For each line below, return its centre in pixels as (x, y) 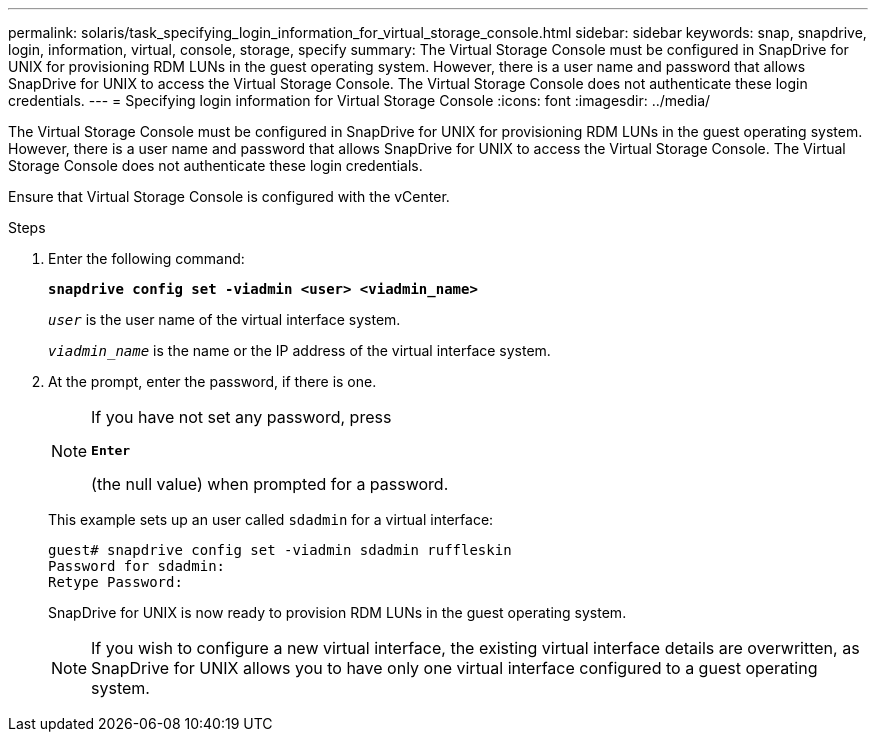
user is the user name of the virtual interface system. (224, 319)
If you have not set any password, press (241, 417)
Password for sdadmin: (137, 566)
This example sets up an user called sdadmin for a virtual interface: (271, 519)
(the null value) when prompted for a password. (270, 484)
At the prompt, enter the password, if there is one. (212, 381)
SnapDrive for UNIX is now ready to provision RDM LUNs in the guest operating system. (337, 612)
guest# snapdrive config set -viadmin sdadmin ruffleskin (280, 550)
